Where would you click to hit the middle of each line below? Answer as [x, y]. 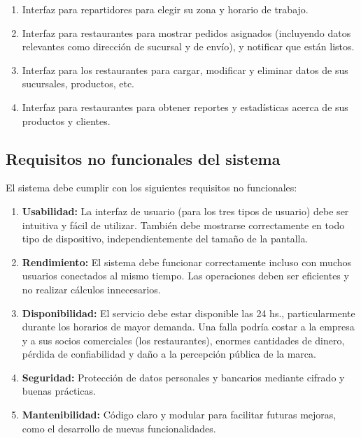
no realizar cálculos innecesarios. [91, 289]
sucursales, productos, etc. [78, 83]
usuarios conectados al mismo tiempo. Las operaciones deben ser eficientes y [185, 276]
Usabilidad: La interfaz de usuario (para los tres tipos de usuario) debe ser [185, 211]
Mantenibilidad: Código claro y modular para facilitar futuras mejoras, [179, 415]
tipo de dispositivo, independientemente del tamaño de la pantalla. [165, 239]
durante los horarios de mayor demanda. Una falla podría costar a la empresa [188, 327]
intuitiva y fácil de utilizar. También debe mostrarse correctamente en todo [183, 225]
